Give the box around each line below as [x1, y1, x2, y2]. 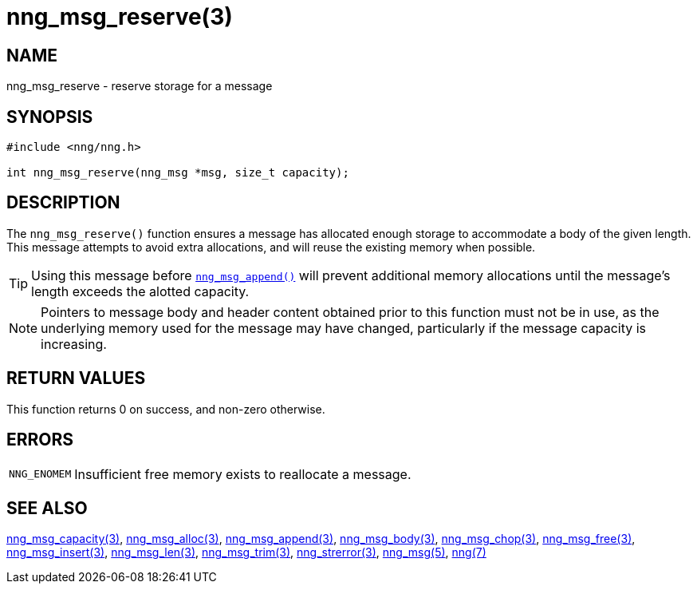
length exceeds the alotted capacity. [31, 283, 250, 299]
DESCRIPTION [6, 192, 120, 213]
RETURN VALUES [6, 368, 146, 389]
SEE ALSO [6, 497, 88, 518]
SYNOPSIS [6, 106, 93, 127]
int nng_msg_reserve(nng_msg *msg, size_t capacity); [6, 166, 349, 180]
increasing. [41, 335, 107, 352]
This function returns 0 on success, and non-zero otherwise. [6, 402, 325, 416]
